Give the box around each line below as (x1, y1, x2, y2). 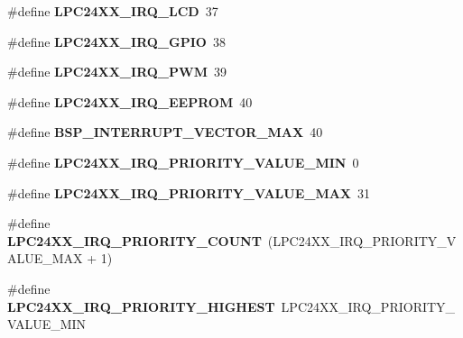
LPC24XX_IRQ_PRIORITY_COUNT (7, 231, 262, 250)
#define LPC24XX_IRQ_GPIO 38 (7, 32, 226, 50)
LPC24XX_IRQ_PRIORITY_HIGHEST (7, 297, 275, 315)
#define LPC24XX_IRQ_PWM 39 (7, 62, 227, 81)
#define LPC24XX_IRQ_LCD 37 (7, 2, 218, 20)
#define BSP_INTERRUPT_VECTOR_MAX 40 (7, 123, 323, 142)
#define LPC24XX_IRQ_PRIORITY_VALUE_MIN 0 (7, 152, 359, 171)
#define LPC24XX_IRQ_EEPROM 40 (7, 92, 253, 111)
